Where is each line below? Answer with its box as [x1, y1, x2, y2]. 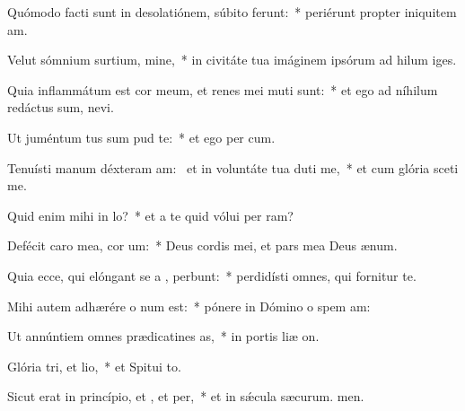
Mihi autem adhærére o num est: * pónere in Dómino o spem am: [7, 296, 371, 315]
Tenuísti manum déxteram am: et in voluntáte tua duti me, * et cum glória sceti [7, 158, 459, 177]
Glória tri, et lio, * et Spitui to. [7, 356, 181, 375]
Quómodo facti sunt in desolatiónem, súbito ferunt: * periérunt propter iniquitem [7, 3, 457, 21]
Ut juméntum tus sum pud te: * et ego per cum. [7, 127, 276, 146]
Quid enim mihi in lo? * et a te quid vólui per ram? [7, 205, 294, 224]
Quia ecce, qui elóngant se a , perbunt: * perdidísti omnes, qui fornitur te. [7, 266, 417, 284]
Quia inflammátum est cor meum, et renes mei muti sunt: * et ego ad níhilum [7, 80, 438, 99]
